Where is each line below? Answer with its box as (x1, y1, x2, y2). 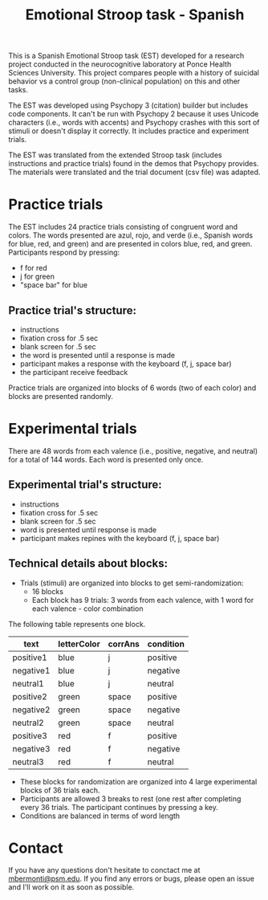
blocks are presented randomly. (8, 391, 114, 401)
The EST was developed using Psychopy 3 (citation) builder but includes (8, 100, 249, 110)
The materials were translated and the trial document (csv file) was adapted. (8, 167, 261, 177)
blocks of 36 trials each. (19, 785, 100, 795)
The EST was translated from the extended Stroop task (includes (8, 150, 222, 160)
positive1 (12, 652, 48, 663)
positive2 (12, 690, 48, 702)
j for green (19, 271, 55, 282)
